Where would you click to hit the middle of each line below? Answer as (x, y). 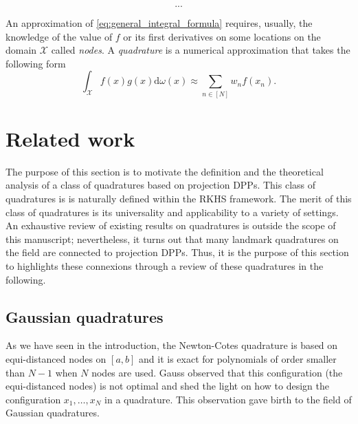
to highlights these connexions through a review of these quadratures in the (165, 265)
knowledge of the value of (59, 36)
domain (21, 50)
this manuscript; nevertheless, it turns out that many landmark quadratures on (172, 238)
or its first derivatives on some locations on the (222, 36)
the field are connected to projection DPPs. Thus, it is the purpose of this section (177, 252)
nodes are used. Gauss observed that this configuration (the (217, 372)
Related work (70, 138)
